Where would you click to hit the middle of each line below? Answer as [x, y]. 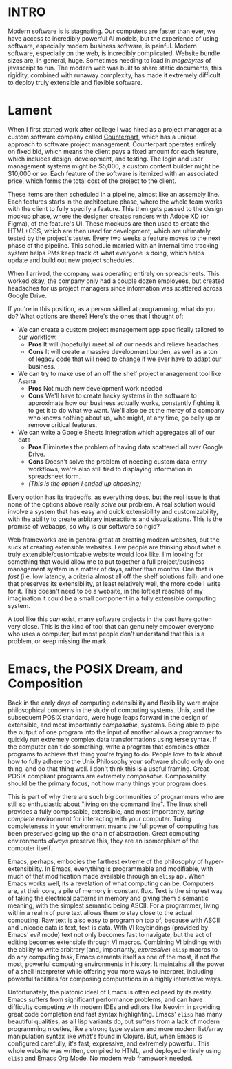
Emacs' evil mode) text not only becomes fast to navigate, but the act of [110, 934]
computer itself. [30, 848]
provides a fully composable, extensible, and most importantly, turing [106, 811]
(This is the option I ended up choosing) [85, 483]
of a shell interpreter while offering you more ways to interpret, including [110, 971]
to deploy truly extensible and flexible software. [75, 82]
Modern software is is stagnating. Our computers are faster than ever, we [112, 31]
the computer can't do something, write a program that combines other [109, 747]
